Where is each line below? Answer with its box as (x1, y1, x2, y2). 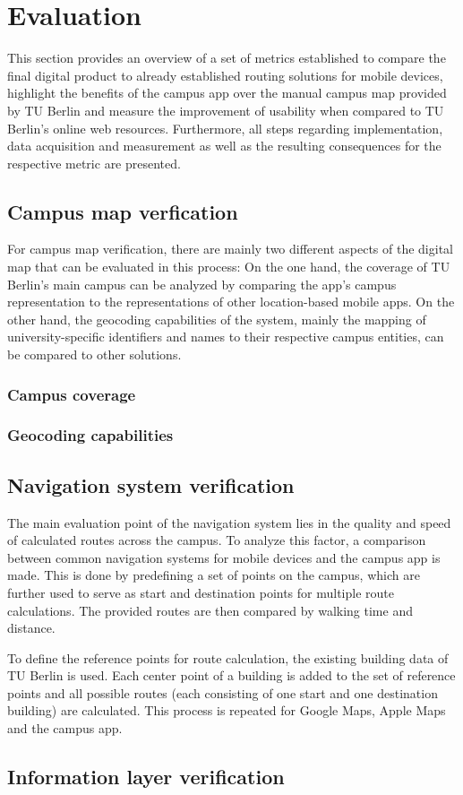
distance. (7, 618, 56, 637)
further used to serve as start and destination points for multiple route (7, 583, 394, 601)
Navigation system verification (7, 471, 295, 498)
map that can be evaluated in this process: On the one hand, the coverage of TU (7, 257, 450, 276)
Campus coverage (7, 383, 136, 405)
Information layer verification (7, 763, 285, 791)
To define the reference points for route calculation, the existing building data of (7, 648, 449, 667)
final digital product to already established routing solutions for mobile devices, (7, 65, 443, 84)
